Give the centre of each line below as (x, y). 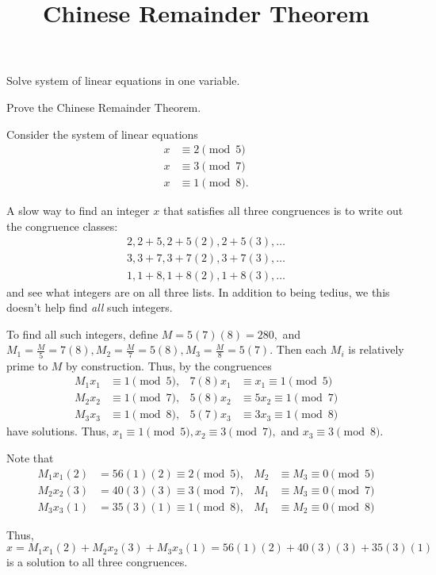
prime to (27, 365)
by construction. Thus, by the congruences (169, 365)
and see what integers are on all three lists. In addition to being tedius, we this (198, 291)
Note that (30, 457)
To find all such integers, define (82, 333)
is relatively (376, 349)
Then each (302, 349)
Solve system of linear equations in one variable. (123, 80)
